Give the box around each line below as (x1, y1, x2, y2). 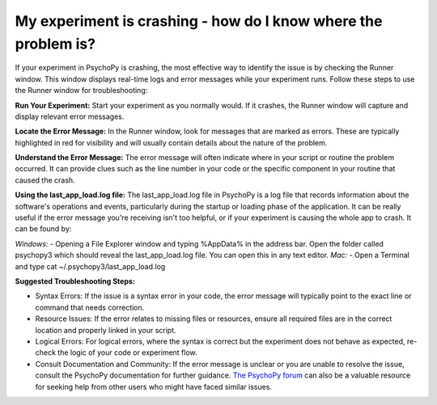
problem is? (15, 35, 96, 53)
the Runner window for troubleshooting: (15, 86, 148, 95)
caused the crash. (15, 175, 76, 185)
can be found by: (15, 224, 72, 234)
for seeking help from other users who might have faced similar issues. (35, 382, 273, 391)
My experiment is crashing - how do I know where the (15, 12, 383, 30)
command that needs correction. (35, 302, 145, 312)
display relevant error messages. (15, 112, 125, 121)
